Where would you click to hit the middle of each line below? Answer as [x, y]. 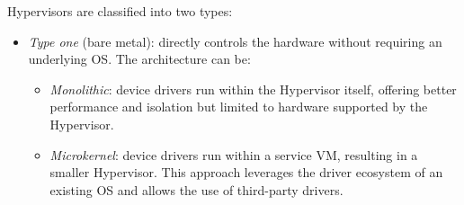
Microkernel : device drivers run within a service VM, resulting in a [234, 154]
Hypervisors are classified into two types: [120, 11]
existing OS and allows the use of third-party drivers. [196, 189]
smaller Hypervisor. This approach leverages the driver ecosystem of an [246, 172]
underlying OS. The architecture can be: [139, 59]
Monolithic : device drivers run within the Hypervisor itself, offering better [253, 89]
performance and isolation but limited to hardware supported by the [239, 107]
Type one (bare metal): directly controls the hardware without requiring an [235, 41]
